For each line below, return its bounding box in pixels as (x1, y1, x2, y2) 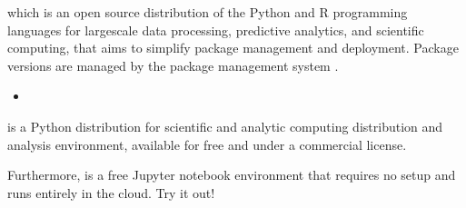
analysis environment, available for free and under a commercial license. (7, 134, 407, 154)
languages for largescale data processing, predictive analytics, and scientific (7, 20, 424, 39)
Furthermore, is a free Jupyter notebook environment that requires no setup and (7, 165, 456, 184)
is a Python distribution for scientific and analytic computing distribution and (7, 116, 443, 135)
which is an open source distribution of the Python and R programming (7, 3, 408, 21)
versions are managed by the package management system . (7, 55, 339, 74)
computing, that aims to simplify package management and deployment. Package (7, 38, 459, 57)
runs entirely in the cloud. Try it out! (7, 183, 215, 202)
